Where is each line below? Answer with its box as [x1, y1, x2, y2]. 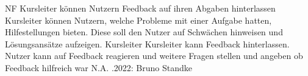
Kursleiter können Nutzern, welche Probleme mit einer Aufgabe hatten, [5, 13, 272, 26]
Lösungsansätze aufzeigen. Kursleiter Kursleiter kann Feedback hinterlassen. [5, 37, 290, 50]
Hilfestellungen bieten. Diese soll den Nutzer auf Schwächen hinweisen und [5, 26, 283, 38]
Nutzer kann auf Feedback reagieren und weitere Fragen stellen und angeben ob [5, 49, 303, 62]
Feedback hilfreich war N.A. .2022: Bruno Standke [5, 61, 193, 74]
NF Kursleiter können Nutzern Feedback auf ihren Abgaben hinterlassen [5, 2, 276, 14]
